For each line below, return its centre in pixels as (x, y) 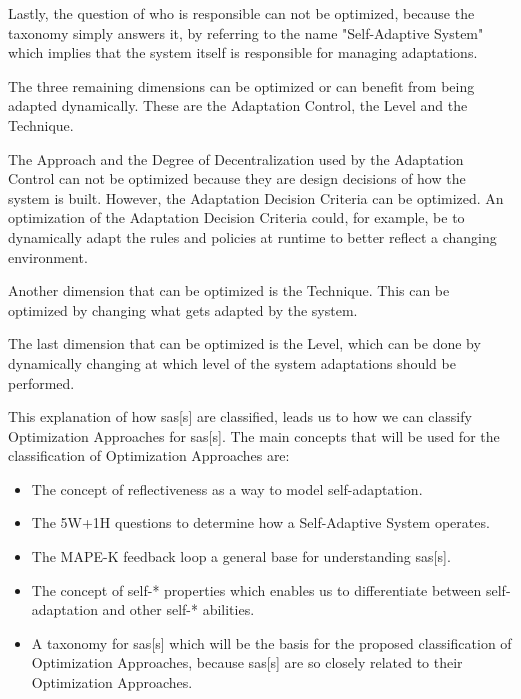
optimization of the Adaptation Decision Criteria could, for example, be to (236, 217)
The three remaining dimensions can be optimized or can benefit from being (241, 85)
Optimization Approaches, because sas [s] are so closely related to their (247, 662)
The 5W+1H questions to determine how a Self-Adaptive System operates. (260, 522)
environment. (48, 256)
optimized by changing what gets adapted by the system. (183, 309)
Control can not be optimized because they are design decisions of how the (237, 178)
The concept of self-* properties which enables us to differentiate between (256, 589)
